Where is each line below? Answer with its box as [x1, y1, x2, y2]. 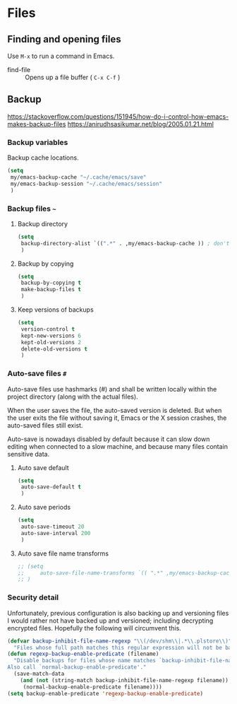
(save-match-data [13, 670, 65, 677]
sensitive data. [7, 450, 50, 458]
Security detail [7, 592, 59, 602]
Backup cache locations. [7, 153, 79, 162]
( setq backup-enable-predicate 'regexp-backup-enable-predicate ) [7, 690, 203, 697]
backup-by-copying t [20, 279, 81, 287]
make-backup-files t [20, 286, 81, 293]
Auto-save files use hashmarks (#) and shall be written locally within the [7, 385, 217, 393]
